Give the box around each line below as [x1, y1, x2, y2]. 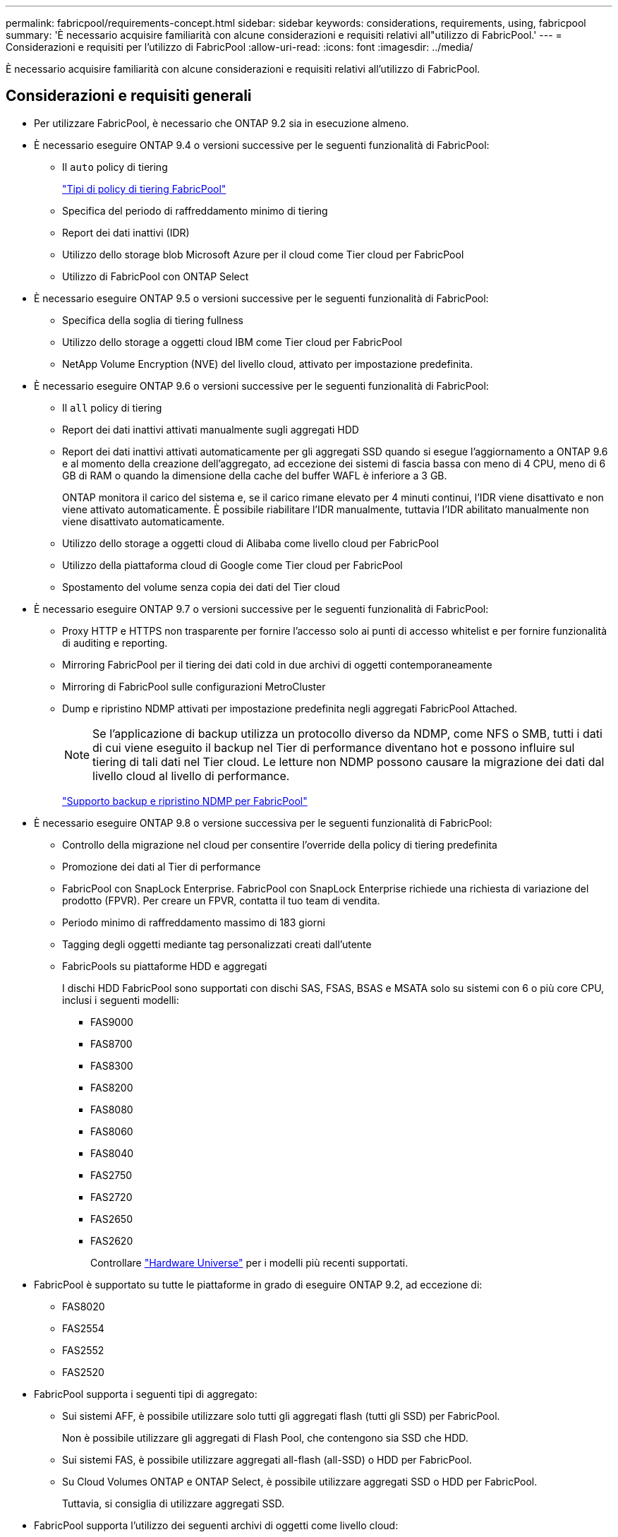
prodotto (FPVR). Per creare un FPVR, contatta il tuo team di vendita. [62, 894, 380, 907]
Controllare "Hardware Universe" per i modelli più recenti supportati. [90, 1256, 408, 1269]
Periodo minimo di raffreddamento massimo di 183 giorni [62, 916, 325, 928]
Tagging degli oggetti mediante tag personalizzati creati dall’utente [62, 938, 372, 950]
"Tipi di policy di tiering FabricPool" [62, 182, 226, 195]
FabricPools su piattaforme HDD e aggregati [62, 959, 267, 972]
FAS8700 [90, 1037, 133, 1050]
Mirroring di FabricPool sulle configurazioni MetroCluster [62, 680, 326, 693]
